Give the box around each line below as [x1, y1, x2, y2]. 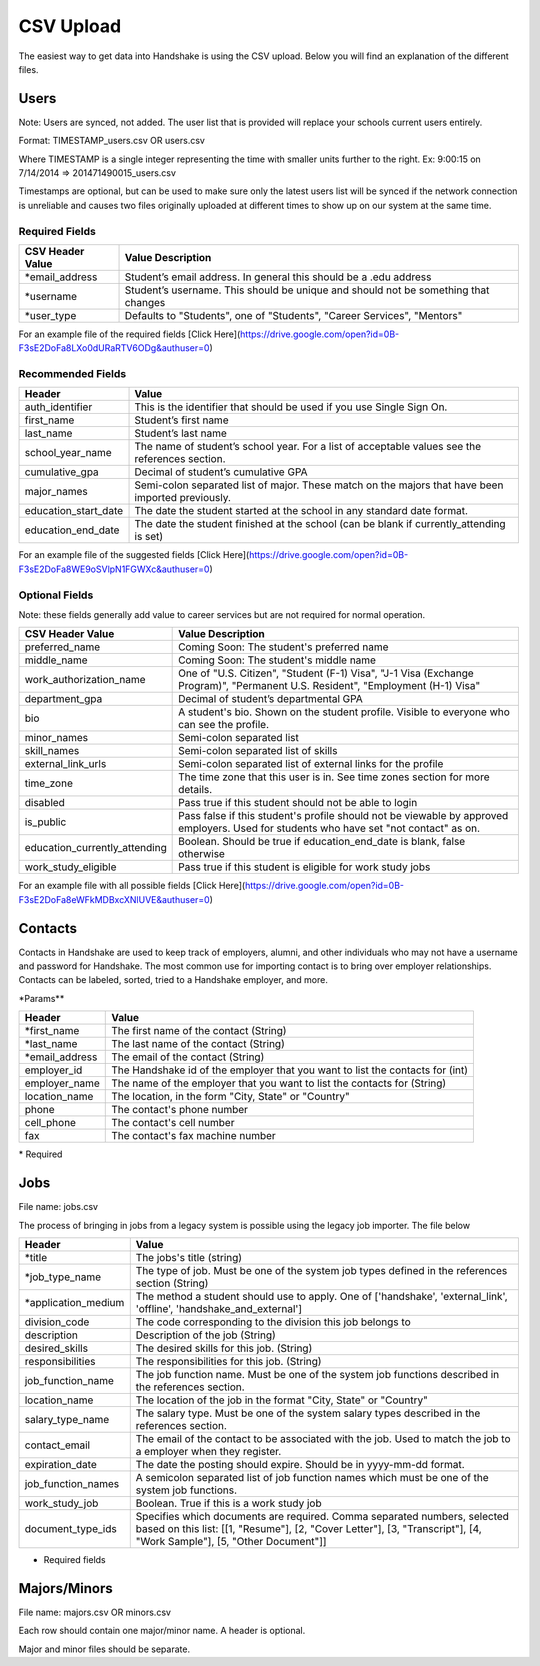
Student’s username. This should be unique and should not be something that [124, 283, 490, 297]
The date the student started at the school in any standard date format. [134, 504, 469, 518]
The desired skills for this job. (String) [135, 1341, 313, 1355]
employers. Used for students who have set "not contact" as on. [178, 821, 480, 835]
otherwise [178, 847, 225, 861]
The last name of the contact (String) [111, 1037, 285, 1051]
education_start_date [24, 504, 124, 518]
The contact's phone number [111, 1103, 249, 1117]
